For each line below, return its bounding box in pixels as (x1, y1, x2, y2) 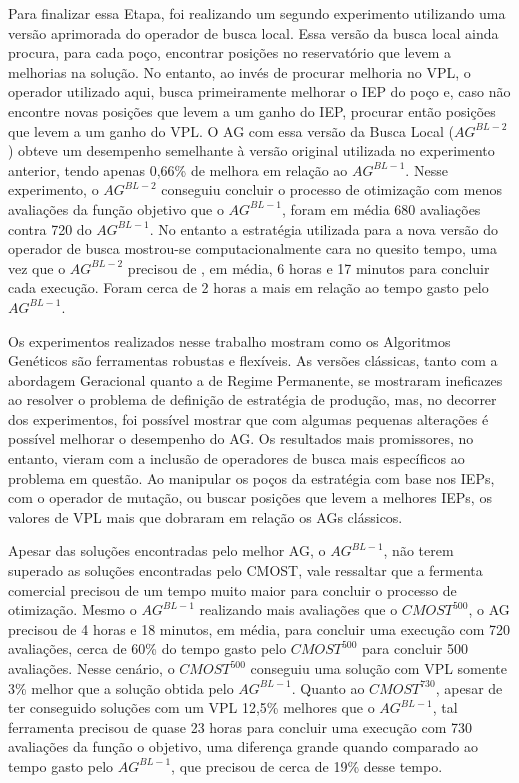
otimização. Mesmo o (8, 599, 137, 620)
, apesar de (435, 677, 503, 698)
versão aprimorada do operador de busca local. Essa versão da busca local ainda (8, 22, 499, 43)
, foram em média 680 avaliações (281, 198, 481, 219)
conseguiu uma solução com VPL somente (250, 658, 508, 678)
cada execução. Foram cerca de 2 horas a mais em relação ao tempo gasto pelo (8, 277, 489, 298)
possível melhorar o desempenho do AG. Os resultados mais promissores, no (8, 428, 474, 449)
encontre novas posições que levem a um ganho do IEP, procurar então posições (8, 100, 496, 121)
